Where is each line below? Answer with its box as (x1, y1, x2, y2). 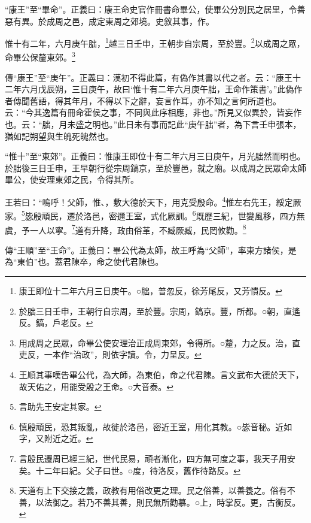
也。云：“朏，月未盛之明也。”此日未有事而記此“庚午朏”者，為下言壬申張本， (5, 118, 301, 131)
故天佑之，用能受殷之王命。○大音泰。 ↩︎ (19, 380, 173, 392)
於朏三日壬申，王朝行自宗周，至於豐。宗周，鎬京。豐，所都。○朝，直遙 (19, 304, 301, 317)
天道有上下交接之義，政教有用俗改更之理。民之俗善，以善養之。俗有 (19, 484, 287, 497)
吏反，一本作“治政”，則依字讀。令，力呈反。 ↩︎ (19, 348, 202, 361)
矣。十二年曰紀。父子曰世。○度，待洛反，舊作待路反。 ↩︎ (19, 464, 240, 476)
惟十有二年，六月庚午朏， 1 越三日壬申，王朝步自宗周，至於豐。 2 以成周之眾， (5, 35, 305, 49)
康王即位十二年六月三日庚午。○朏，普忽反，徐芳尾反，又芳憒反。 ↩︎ (19, 284, 282, 297)
